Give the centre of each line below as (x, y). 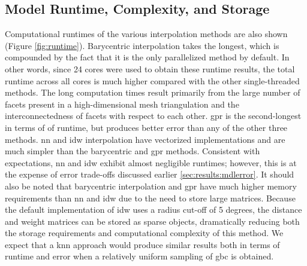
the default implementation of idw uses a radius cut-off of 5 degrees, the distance (153, 210)
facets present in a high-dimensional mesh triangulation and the (122, 104)
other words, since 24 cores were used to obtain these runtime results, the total (150, 68)
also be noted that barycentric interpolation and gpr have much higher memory (151, 186)
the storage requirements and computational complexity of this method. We (144, 233)
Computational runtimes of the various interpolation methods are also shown (146, 34)
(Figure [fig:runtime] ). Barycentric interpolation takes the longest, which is (142, 45)
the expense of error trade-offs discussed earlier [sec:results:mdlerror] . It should (150, 174)
